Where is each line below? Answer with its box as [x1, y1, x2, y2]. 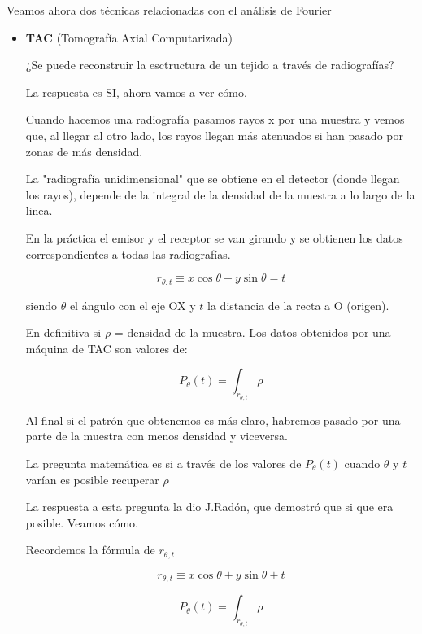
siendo [25, 296, 57, 313]
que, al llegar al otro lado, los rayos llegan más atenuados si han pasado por [25, 126, 403, 143]
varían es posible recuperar [25, 470, 159, 488]
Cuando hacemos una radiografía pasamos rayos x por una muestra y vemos [25, 111, 405, 128]
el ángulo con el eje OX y [69, 296, 196, 313]
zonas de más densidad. [25, 142, 143, 160]
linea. [25, 202, 53, 219]
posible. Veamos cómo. [25, 514, 138, 531]
